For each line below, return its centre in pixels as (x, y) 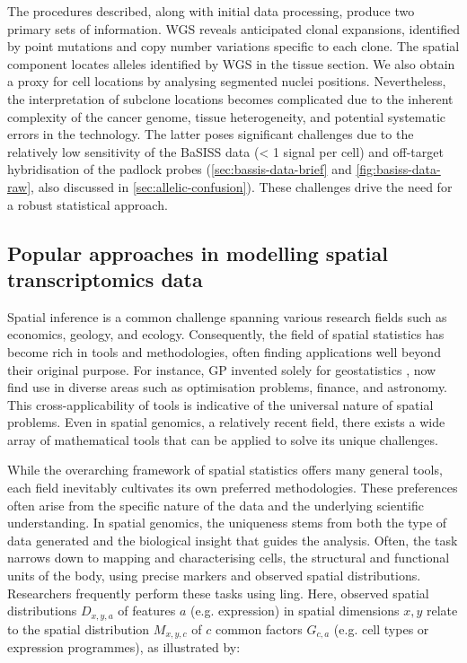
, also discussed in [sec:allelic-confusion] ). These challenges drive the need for (242, 186)
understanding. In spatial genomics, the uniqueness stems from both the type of (227, 523)
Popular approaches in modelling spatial (198, 253)
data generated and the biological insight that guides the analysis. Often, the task (233, 540)
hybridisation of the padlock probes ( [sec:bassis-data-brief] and (180, 169)
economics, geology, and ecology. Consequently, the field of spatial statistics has (226, 334)
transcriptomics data (105, 279)
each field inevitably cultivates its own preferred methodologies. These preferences (233, 488)
